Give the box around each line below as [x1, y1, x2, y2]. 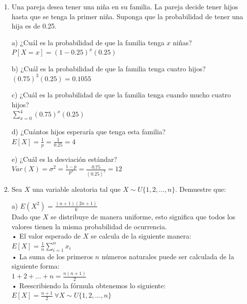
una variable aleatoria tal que [32, 184, 121, 194]
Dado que [11, 211, 41, 221]
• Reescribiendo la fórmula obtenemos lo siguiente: [11, 280, 166, 290]
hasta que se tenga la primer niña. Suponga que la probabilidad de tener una [11, 11, 244, 21]
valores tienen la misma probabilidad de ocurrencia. [11, 221, 167, 231]
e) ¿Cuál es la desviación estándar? [11, 153, 117, 164]
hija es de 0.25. [11, 21, 57, 31]
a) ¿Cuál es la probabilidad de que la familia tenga [11, 37, 165, 47]
